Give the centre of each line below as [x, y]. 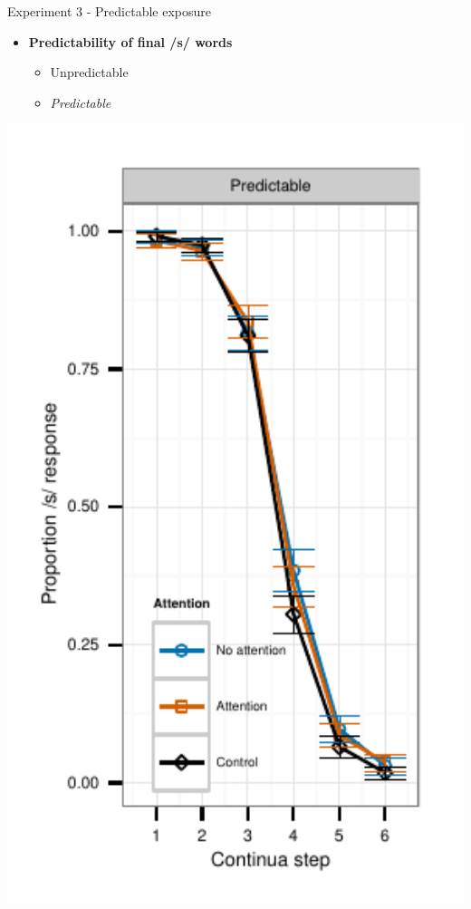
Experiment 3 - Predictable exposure [109, 11]
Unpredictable [89, 72]
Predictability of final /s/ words [130, 41]
